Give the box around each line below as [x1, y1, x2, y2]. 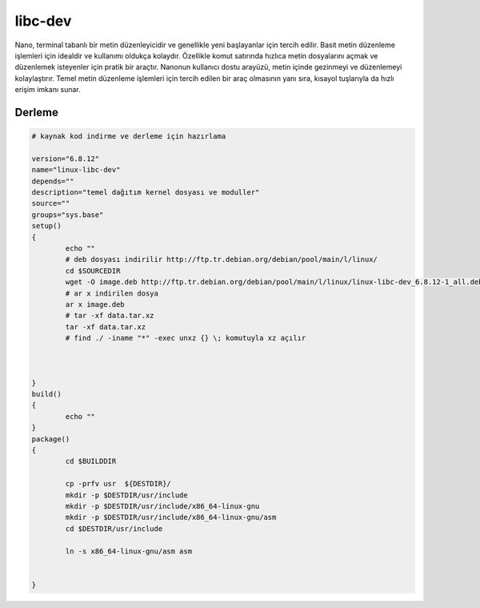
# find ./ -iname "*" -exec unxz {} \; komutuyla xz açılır [65, 333, 306, 343]
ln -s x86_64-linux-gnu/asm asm [65, 546, 192, 556]
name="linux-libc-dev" [31, 165, 121, 175]
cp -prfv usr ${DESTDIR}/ [65, 479, 171, 489]
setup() [31, 221, 62, 231]
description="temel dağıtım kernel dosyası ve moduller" [31, 188, 260, 197]
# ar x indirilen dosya [65, 288, 159, 298]
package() [31, 434, 70, 444]
